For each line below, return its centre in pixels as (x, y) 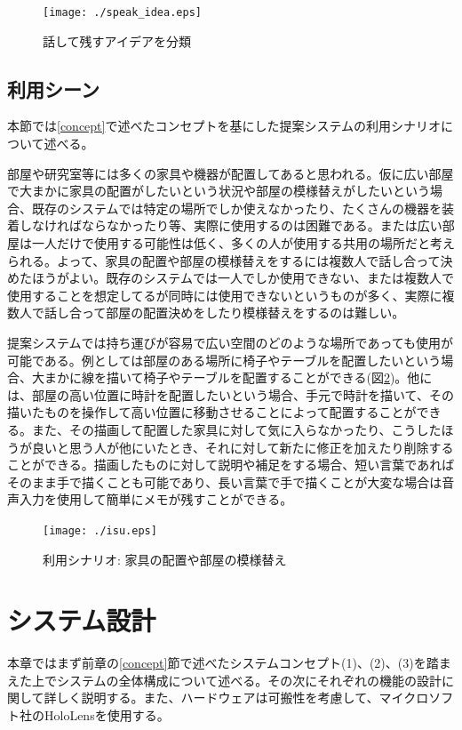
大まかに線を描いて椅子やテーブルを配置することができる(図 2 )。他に (232, 377)
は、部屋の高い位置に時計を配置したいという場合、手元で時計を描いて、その (231, 394)
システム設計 (82, 620)
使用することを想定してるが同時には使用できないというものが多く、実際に (225, 295)
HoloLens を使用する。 (107, 715)
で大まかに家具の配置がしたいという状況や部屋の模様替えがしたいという (219, 191)
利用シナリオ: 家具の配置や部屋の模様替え (165, 559)
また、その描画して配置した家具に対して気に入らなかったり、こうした (236, 429)
